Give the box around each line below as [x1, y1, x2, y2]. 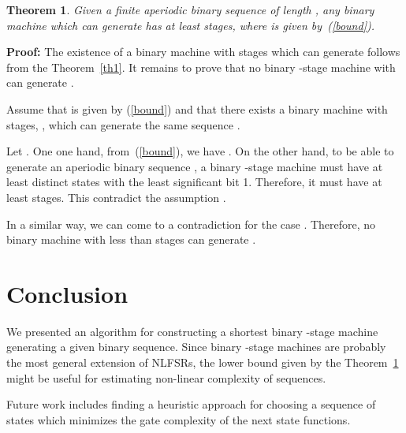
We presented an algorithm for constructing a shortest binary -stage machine [6, 323, 378, 339]
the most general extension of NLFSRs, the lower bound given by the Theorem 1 [6, 354, 399, 371]
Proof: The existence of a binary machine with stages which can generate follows [6, 43, 400, 60]
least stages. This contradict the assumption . [6, 189, 226, 205]
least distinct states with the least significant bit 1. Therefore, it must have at [6, 174, 382, 190]
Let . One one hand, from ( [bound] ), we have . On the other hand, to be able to [6, 143, 394, 159]
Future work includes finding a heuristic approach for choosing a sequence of [6, 396, 376, 412]
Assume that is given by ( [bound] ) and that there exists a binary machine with [6, 100, 388, 117]
